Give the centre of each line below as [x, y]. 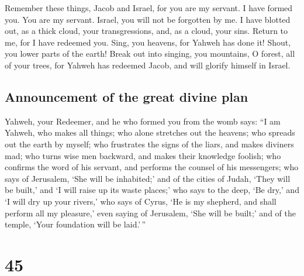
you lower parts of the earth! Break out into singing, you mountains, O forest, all [150, 54]
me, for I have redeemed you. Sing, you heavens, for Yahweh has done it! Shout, [148, 42]
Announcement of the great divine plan [127, 96]
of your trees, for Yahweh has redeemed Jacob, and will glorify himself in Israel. [148, 65]
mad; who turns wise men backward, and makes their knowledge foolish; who [143, 155]
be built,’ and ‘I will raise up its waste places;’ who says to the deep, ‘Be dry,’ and [152, 190]
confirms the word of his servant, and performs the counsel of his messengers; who [152, 167]
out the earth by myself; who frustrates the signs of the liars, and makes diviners [149, 144]
